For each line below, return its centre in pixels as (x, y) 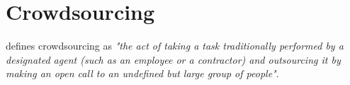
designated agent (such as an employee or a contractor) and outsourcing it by (173, 59)
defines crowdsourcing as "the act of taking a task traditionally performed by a (175, 46)
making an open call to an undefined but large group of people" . (142, 73)
